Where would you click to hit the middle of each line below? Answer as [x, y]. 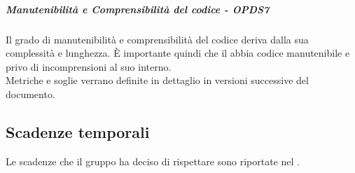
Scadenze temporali [78, 131]
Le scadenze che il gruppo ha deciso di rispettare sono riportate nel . [153, 161]
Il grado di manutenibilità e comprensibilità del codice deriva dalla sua [157, 39]
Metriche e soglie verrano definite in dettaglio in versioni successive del [157, 80]
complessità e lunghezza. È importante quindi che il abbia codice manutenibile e [178, 53]
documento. [30, 94]
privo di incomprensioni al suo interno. [89, 66]
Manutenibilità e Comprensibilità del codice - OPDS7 [138, 9]
